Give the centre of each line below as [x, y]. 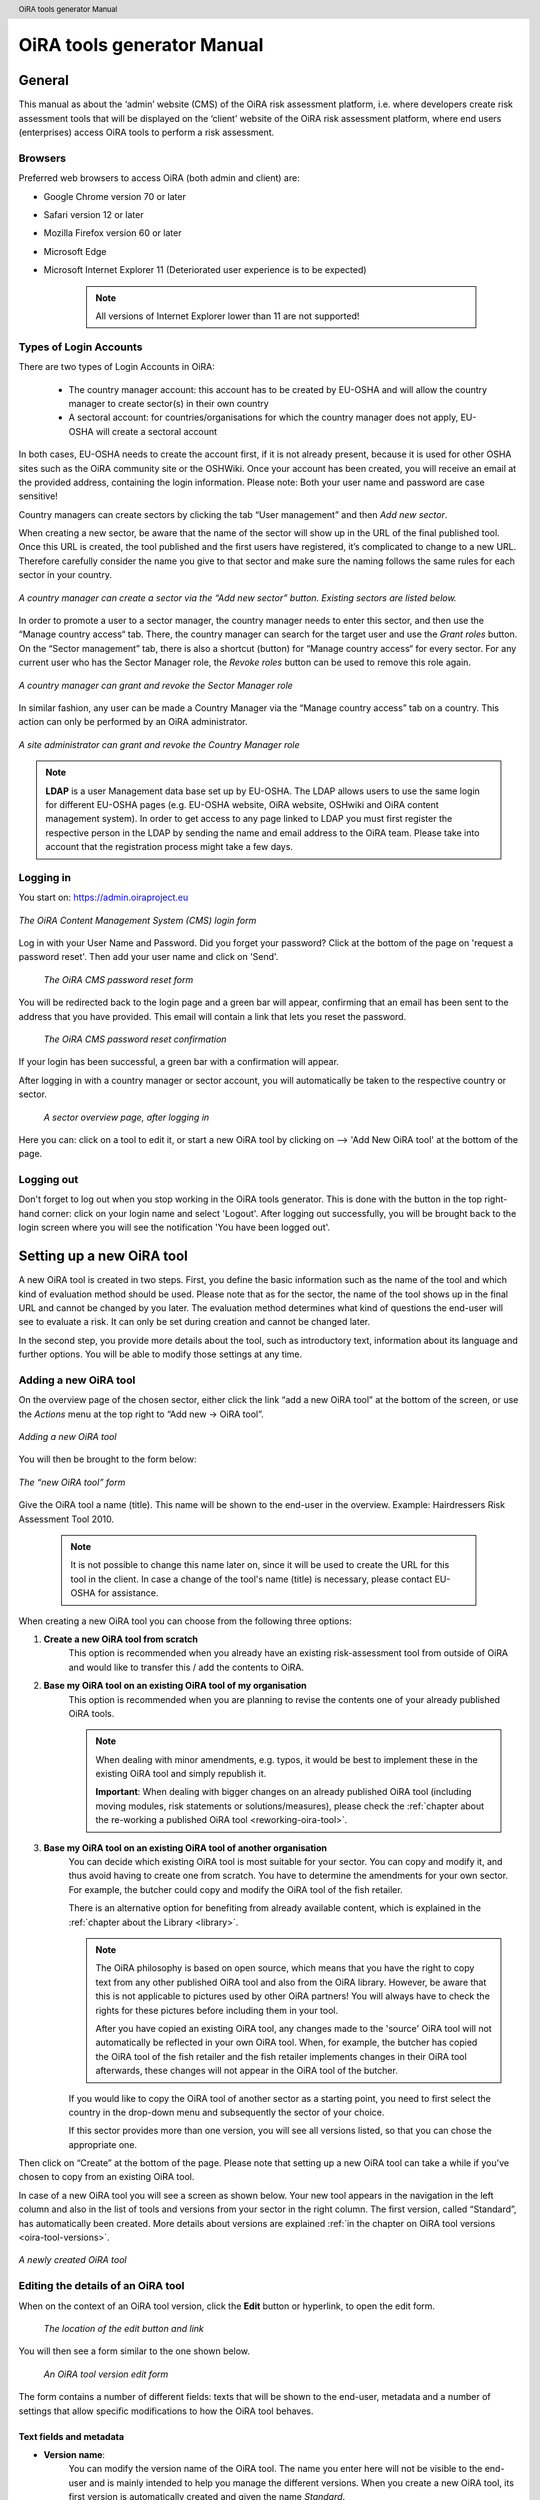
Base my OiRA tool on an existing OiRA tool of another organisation [185, 1847]
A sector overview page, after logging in [126, 1117]
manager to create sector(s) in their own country [168, 403]
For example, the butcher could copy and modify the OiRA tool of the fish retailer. [236, 1889]
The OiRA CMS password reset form [118, 979]
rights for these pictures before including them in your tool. [217, 2010]
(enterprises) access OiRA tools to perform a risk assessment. [146, 132]
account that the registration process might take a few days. [169, 847]
